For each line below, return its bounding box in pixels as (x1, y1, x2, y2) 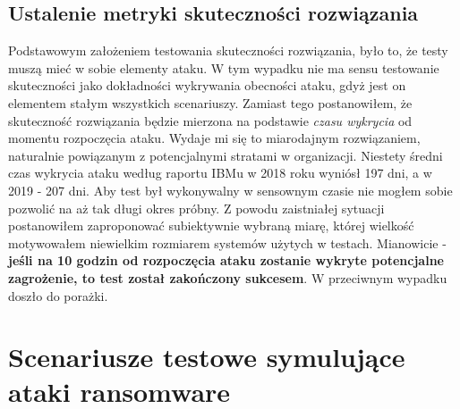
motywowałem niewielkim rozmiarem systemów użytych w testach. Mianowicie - (8, 233, 447, 252)
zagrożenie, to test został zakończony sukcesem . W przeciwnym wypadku (8, 268, 447, 287)
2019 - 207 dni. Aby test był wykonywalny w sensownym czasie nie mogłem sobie (8, 180, 453, 199)
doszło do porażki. (8, 286, 108, 305)
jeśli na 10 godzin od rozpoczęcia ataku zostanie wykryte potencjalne (8, 251, 444, 270)
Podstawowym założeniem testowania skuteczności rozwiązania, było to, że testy (8, 41, 448, 60)
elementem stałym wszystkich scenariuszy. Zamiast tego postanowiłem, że (8, 93, 413, 112)
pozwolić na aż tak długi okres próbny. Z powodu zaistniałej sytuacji (8, 198, 385, 217)
